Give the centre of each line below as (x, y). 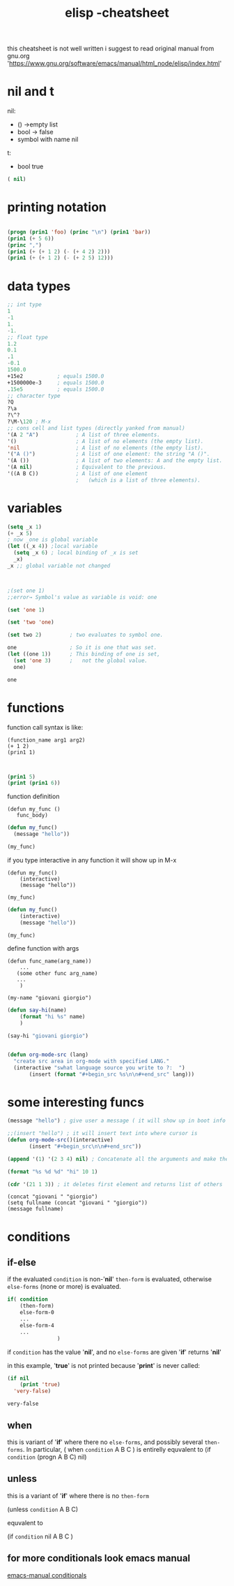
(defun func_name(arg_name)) (49, 961)
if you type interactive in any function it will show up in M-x (92, 860)
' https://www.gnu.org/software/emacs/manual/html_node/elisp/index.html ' (115, 64)
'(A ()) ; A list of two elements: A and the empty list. (115, 461)
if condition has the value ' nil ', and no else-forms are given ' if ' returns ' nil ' (114, 1352)
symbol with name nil (48, 139)
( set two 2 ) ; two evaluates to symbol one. (85, 635)
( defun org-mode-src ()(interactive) (60, 1140)
